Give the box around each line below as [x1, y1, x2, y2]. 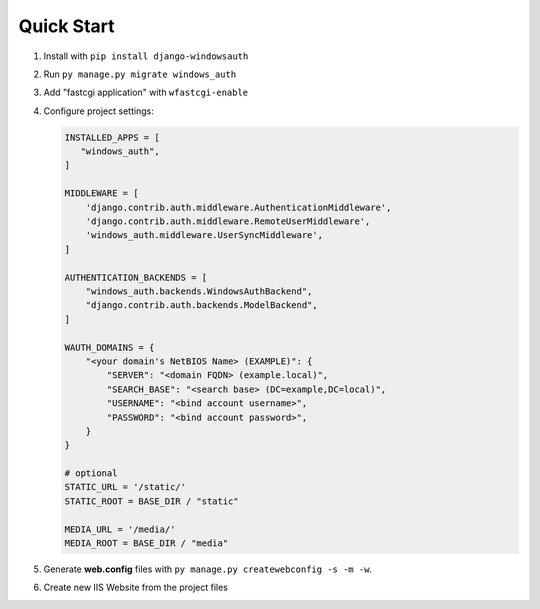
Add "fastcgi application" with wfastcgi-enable [43, 86, 249, 99]
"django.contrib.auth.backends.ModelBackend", [85, 300, 319, 311]
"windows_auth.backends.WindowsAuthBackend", [85, 286, 313, 297]
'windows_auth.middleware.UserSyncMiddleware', [85, 230, 324, 241]
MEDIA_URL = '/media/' [64, 523, 176, 535]
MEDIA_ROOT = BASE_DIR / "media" [64, 538, 229, 549]
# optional [64, 468, 118, 479]
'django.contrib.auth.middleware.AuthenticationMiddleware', [85, 201, 392, 213]
